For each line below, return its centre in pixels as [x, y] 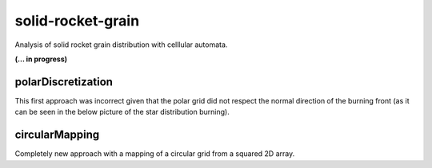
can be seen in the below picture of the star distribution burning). [122, 112]
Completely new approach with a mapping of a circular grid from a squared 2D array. [155, 154]
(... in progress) [41, 59]
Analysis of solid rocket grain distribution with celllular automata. [121, 45]
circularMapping [57, 135]
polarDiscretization [64, 82]
